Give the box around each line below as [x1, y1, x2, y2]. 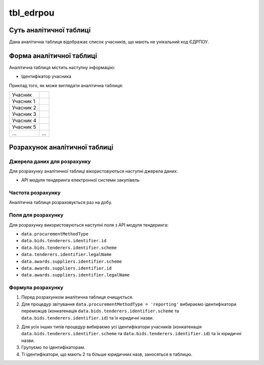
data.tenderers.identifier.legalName [21, 252, 112, 257]
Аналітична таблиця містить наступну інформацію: [9, 64, 115, 70]
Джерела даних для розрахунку [9, 158, 91, 165]
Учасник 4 [12, 117, 37, 124]
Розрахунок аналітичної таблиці [9, 143, 113, 151]
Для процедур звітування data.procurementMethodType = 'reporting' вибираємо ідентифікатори [21, 301, 237, 307]
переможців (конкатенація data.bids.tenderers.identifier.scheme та [21, 308, 179, 314]
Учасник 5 [12, 124, 36, 131]
